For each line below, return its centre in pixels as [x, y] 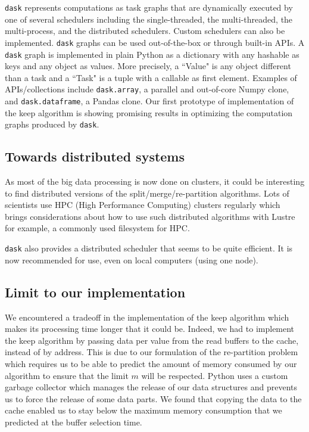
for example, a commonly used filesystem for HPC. [97, 228]
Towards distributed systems [95, 156]
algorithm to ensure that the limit [67, 375]
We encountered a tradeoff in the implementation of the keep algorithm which [147, 317]
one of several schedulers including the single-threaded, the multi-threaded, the [149, 19]
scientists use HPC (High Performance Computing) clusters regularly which [143, 205]
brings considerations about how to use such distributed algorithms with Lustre [150, 216]
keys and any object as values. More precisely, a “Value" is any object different [148, 66]
